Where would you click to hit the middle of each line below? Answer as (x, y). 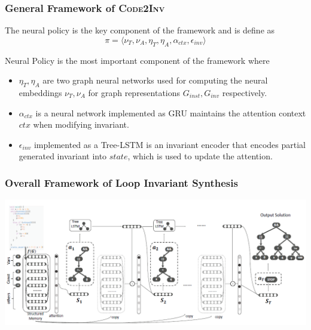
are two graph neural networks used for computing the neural (155, 80)
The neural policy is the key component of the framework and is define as (140, 30)
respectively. (245, 92)
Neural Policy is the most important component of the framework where (137, 60)
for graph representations (134, 92)
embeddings (40, 92)
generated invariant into (63, 156)
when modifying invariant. (81, 124)
